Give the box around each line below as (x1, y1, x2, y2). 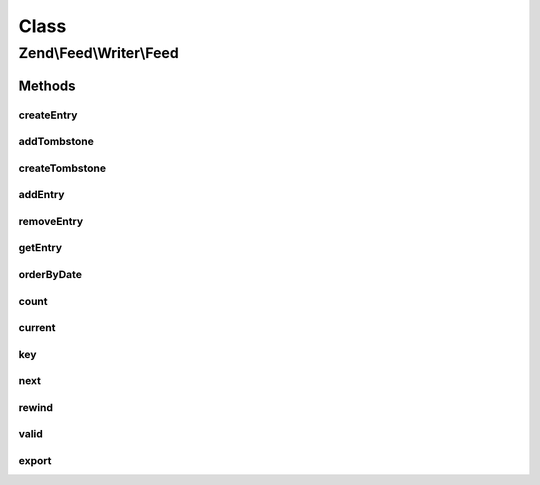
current (18, 321, 56, 335)
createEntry (18, 108, 78, 122)
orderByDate (18, 267, 82, 281)
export (18, 453, 52, 467)
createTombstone (18, 161, 107, 175)
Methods (18, 77, 76, 94)
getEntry (18, 241, 62, 255)
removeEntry (18, 214, 84, 228)
